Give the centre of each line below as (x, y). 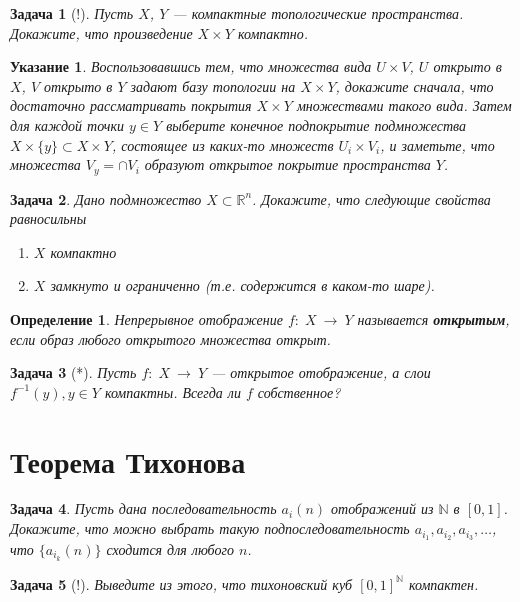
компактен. (443, 583)
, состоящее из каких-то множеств (222, 144)
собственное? (299, 391)
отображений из (382, 508)
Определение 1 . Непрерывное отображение (146, 318)
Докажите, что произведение (101, 32)
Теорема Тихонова (128, 460)
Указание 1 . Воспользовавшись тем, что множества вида (191, 66)
